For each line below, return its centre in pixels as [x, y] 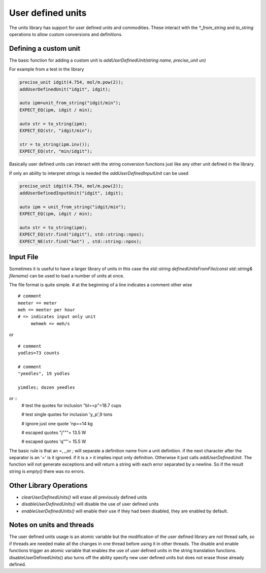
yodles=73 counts [39, 353]
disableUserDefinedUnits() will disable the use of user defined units [90, 504]
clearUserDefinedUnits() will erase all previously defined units [84, 497]
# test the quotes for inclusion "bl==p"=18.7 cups [71, 405]
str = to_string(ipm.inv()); [55, 144]
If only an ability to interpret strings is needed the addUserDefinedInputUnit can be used [99, 173]
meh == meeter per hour [47, 310]
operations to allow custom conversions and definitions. [66, 34]
